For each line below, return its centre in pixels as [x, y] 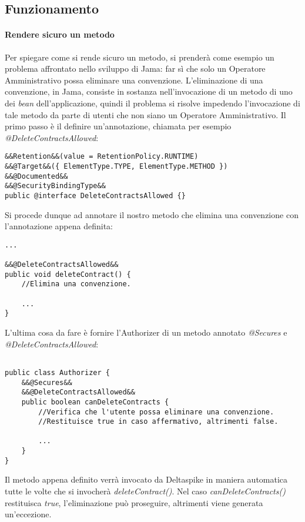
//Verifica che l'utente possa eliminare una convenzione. [156, 412]
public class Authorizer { [57, 372]
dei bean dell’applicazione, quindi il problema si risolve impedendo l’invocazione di [152, 103]
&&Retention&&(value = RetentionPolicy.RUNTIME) [102, 157]
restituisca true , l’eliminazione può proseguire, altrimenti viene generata [134, 502]
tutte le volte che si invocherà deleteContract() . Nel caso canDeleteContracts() [145, 491]
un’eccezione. [28, 514]
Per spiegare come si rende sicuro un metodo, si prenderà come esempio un [140, 57]
